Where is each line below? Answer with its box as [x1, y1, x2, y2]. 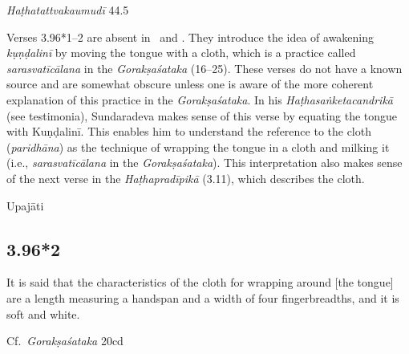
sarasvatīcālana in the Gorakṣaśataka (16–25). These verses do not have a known [6, 59, 403, 76]
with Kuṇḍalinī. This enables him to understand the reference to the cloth [6, 123, 371, 140]
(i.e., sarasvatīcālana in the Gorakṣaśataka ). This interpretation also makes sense [6, 154, 403, 171]
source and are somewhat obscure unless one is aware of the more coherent [6, 75, 374, 92]
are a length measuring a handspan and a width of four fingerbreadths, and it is [6, 289, 399, 306]
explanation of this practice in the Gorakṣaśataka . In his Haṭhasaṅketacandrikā [6, 91, 393, 108]
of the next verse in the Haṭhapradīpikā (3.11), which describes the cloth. [6, 169, 365, 186]
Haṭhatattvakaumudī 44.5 [6, 2, 129, 18]
